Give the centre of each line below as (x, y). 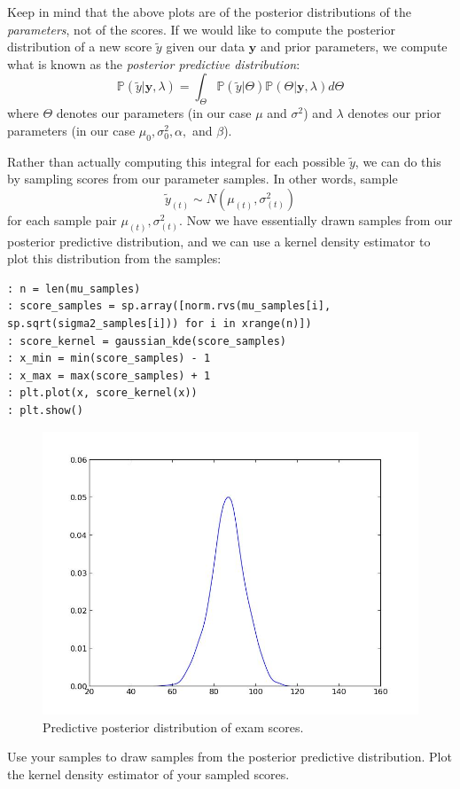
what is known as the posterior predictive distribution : (154, 63)
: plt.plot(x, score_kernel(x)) (102, 393)
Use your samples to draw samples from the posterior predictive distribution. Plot (230, 757)
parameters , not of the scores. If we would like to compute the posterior (201, 29)
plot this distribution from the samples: (114, 258)
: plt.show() (45, 410)
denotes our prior (394, 113)
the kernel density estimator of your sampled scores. (148, 773)
